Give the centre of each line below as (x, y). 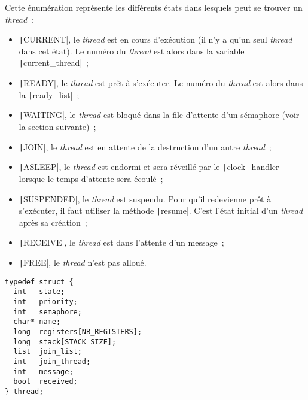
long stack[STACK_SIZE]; (65, 342)
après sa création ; (53, 222)
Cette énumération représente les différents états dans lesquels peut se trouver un (154, 7)
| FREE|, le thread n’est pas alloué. (83, 263)
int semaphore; (48, 312)
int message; (43, 372)
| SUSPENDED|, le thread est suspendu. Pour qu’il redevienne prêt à (145, 199)
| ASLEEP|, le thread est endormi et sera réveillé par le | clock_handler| (150, 167)
